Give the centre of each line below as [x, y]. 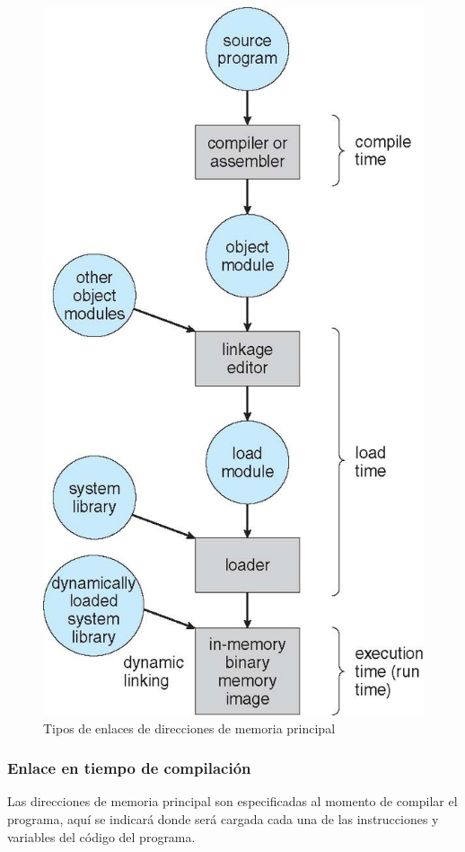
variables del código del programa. [101, 836]
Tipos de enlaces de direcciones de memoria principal [189, 728]
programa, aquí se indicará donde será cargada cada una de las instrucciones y [223, 818]
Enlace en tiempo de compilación [129, 768]
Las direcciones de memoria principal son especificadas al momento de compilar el [232, 801]
